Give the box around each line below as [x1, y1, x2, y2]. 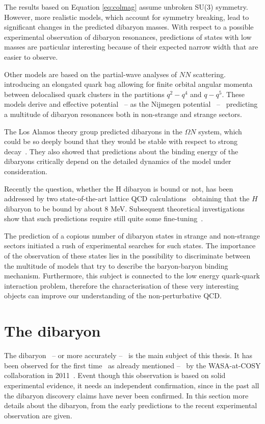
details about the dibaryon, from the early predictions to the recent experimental [4, 400, 257, 411]
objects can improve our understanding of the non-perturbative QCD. [4, 290, 222, 301]
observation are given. [4, 410, 72, 420]
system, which [198, 126, 242, 136]
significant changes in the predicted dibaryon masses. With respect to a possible [4, 21, 254, 32]
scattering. [193, 68, 226, 79]
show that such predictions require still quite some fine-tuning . [4, 213, 203, 224]
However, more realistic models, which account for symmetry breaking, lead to [4, 11, 249, 22]
